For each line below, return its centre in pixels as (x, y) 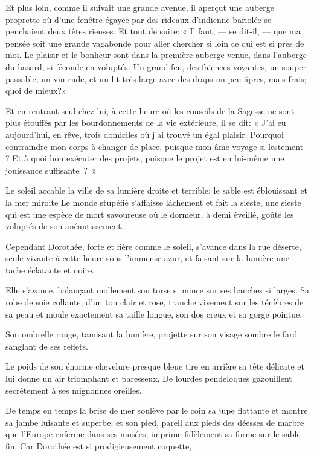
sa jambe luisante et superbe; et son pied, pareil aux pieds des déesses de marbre (155, 422)
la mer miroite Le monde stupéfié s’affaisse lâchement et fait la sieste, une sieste (153, 202)
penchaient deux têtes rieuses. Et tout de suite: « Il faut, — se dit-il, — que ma (153, 31)
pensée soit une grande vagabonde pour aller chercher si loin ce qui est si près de (155, 43)
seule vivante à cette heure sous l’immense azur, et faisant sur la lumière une (147, 258)
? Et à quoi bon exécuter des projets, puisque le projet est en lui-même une (145, 158)
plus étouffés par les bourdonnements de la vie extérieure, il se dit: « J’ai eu (146, 122)
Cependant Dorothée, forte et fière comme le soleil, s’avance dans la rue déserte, (153, 246)
